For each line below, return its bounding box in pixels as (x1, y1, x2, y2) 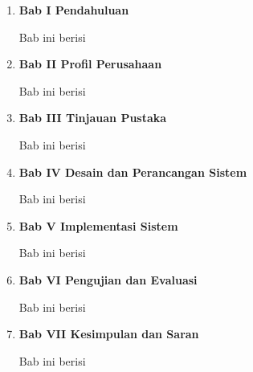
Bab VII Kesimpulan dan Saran (18, 325, 199, 342)
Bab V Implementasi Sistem (18, 217, 178, 234)
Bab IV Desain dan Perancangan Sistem (18, 163, 247, 180)
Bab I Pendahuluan (18, 2, 129, 18)
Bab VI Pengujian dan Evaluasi (18, 271, 198, 288)
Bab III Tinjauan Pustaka (18, 109, 167, 126)
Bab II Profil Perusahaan (18, 55, 162, 72)
